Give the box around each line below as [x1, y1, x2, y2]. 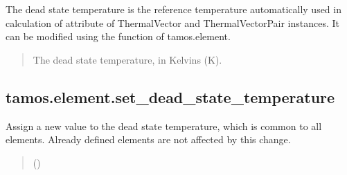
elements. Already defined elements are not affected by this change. [6, 132, 291, 147]
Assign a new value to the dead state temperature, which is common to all [6, 118, 322, 133]
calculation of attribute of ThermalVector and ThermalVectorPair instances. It [6, 15, 340, 30]
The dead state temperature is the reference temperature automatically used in [6, 2, 341, 16]
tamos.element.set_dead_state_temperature [6, 86, 335, 107]
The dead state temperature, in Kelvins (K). [33, 52, 222, 66]
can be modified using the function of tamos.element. [6, 29, 231, 44]
